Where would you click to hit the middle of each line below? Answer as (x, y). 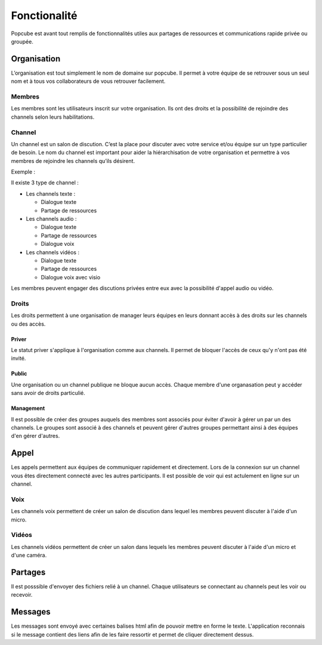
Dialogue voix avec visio (71, 277)
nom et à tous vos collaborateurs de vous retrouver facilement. (88, 81)
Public (19, 374)
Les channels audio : (51, 219)
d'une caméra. (29, 555)
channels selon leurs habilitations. (53, 117)
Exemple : (23, 172)
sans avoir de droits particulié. (48, 393)
